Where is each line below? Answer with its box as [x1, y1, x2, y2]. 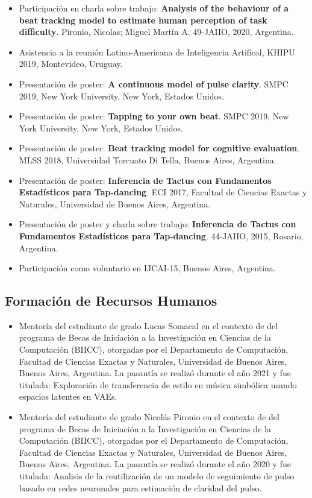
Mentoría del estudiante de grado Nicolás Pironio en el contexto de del [19, 411, 279, 423]
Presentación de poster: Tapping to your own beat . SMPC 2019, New [19, 110, 289, 122]
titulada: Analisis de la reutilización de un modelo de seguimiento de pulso [19, 470, 295, 482]
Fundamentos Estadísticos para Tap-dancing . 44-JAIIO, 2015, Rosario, [19, 229, 304, 242]
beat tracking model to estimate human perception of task [19, 13, 267, 26]
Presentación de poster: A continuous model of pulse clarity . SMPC [19, 77, 289, 90]
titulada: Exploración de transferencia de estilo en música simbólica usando [19, 378, 297, 391]
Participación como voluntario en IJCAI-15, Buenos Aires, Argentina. [19, 262, 276, 274]
